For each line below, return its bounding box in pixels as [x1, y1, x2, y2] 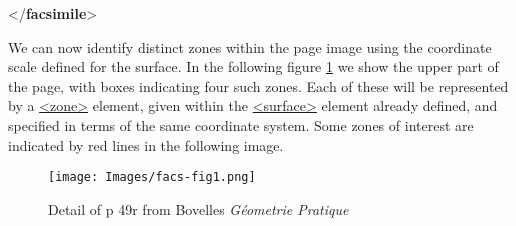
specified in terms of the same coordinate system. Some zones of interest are [8, 114, 474, 135]
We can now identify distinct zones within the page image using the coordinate [8, 36, 492, 57]
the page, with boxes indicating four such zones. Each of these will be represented [8, 75, 509, 96]
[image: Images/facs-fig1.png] [48, 170, 256, 185]
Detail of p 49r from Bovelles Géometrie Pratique [48, 198, 349, 219]
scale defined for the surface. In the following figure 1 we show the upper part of [8, 56, 499, 77]
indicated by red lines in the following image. [8, 134, 284, 155]
